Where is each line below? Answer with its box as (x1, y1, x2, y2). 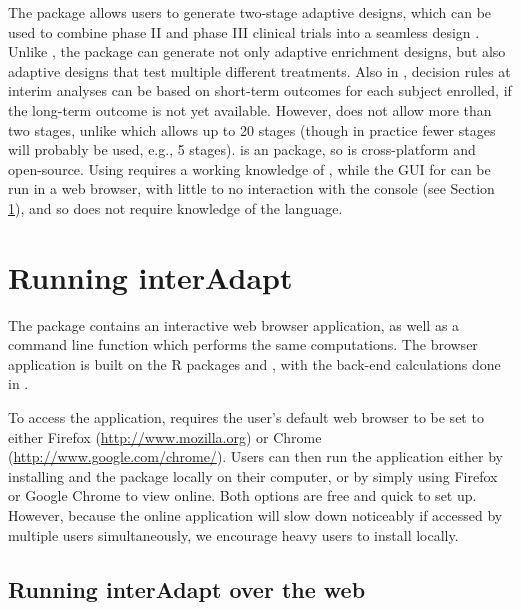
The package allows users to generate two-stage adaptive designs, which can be (8, 2, 492, 22)
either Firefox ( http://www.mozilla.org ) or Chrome (8, 426, 322, 447)
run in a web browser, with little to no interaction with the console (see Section (8, 178, 495, 199)
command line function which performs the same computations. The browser (8, 334, 478, 355)
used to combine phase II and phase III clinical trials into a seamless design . (8, 21, 480, 42)
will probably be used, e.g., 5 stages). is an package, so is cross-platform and (8, 139, 476, 160)
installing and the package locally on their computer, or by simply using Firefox (8, 465, 498, 486)
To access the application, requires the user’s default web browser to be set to (8, 407, 484, 428)
